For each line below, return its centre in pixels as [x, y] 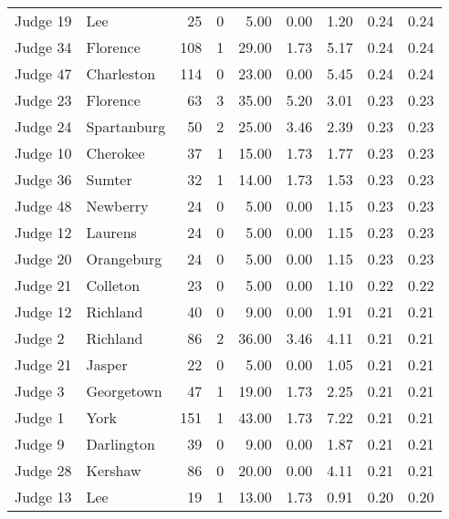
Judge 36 [43, 179]
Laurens [111, 232]
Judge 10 [43, 153]
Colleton [113, 285]
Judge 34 [43, 47]
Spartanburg [126, 126]
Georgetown [124, 391]
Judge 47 [43, 73]
